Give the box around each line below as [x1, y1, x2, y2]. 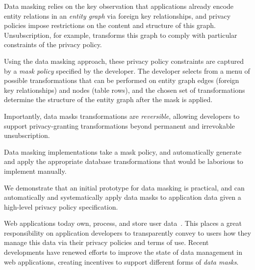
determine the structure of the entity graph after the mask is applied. [4, 94, 213, 105]
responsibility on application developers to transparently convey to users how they [4, 227, 251, 238]
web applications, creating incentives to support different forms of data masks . [4, 256, 239, 267]
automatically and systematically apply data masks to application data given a [4, 192, 241, 202]
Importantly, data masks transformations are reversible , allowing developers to [4, 110, 240, 121]
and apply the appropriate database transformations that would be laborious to [4, 156, 243, 166]
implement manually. [4, 165, 67, 176]
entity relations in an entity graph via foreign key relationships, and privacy [4, 10, 231, 21]
